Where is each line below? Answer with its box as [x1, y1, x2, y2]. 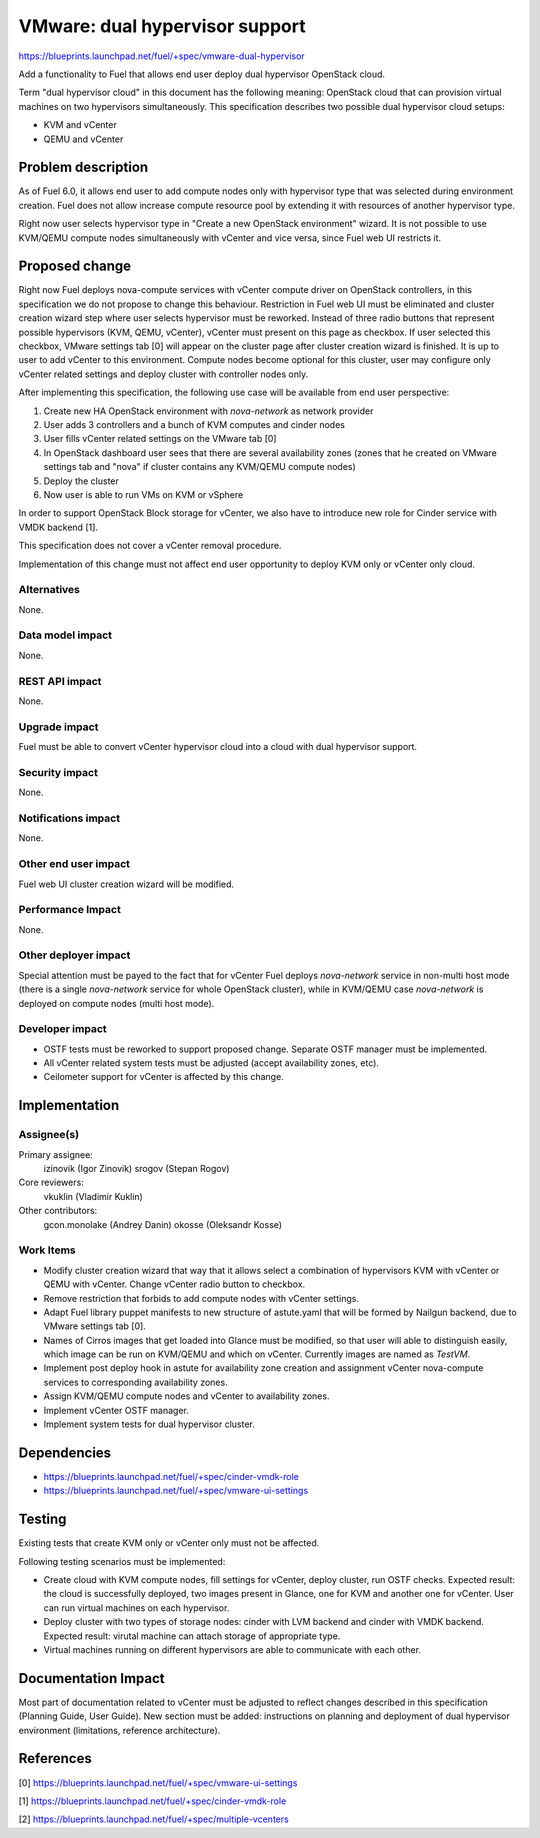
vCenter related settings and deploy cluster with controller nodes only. [18, 368, 309, 380]
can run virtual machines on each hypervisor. [43, 1601, 230, 1614]
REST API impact [18, 674, 102, 688]
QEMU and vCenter [43, 133, 124, 145]
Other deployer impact [18, 948, 131, 962]
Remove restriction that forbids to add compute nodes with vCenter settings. [43, 1292, 360, 1304]
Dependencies [18, 1444, 112, 1461]
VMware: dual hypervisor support [18, 15, 306, 37]
